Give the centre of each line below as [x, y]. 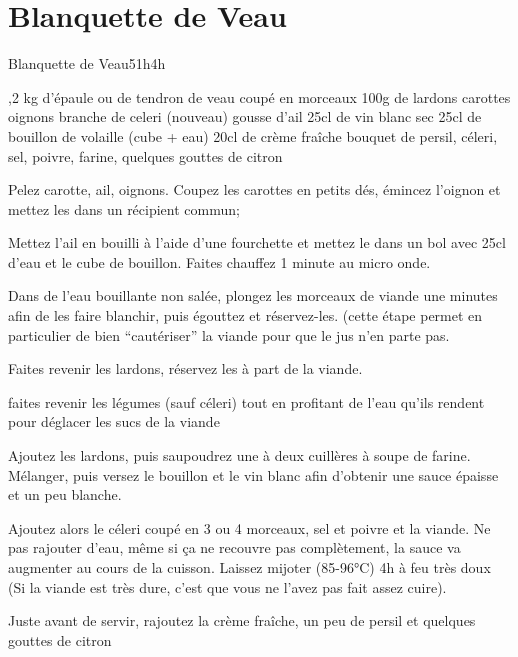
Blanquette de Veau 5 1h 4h [87, 63]
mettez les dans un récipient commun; [124, 208]
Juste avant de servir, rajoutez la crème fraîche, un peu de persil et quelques [242, 620]
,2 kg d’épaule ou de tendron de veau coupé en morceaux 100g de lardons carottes [259, 96]
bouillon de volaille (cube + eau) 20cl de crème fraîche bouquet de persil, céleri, [253, 135]
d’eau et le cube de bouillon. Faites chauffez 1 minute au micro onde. [219, 261]
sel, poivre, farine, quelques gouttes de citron [145, 155]
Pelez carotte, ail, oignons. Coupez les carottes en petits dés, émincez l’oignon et [254, 189]
